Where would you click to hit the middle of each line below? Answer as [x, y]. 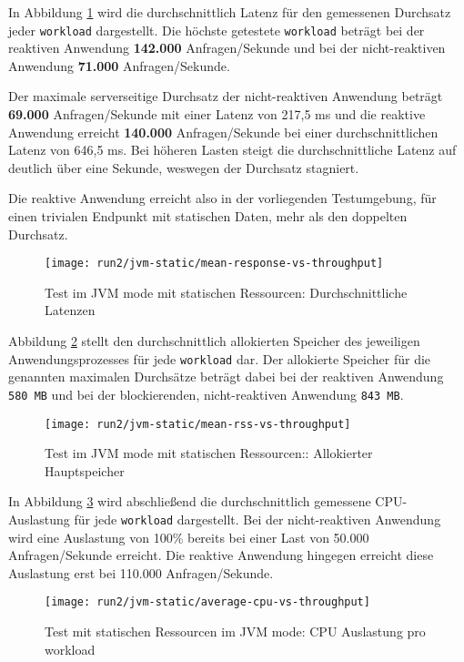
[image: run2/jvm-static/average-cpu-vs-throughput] [207, 602]
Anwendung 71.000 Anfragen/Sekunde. [119, 65]
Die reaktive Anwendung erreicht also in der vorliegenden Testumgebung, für [222, 198]
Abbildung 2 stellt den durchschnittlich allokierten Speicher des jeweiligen [214, 341]
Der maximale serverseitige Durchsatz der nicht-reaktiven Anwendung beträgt [226, 96]
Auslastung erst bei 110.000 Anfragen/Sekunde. [141, 572]
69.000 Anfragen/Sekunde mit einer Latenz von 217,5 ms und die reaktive [217, 114]
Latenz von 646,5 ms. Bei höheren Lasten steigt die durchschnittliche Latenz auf [232, 150]
